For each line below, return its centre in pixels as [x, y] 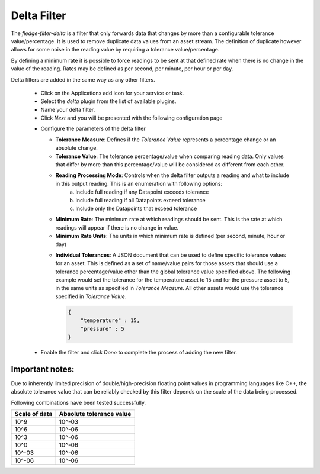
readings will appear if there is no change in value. [117, 227]
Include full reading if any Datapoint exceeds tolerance [142, 192]
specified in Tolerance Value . [91, 296]
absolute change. [76, 148]
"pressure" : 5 [102, 329]
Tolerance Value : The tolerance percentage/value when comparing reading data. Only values [169, 156]
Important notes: [43, 369]
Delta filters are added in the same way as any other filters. [83, 79]
